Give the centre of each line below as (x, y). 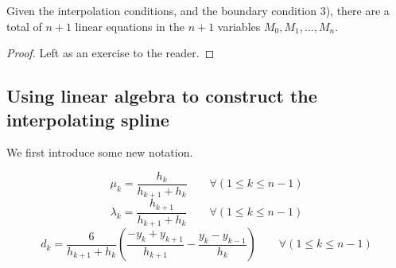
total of (24, 26)
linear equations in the (130, 26)
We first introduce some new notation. (100, 152)
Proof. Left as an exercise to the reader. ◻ (111, 53)
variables (239, 26)
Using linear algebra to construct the (162, 96)
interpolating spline (88, 119)
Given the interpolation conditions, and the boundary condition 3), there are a (198, 10)
